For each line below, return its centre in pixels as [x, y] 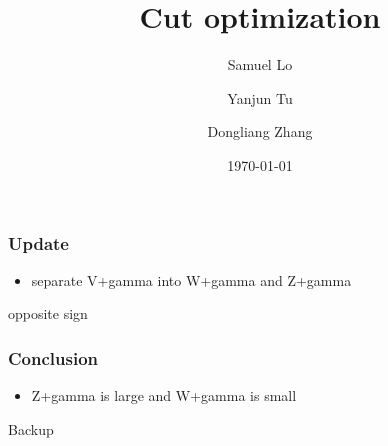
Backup [31, 428]
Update [38, 242]
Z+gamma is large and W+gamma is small [164, 395]
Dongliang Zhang [260, 131]
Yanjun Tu [260, 97]
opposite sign [48, 313]
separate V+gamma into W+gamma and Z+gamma [191, 279]
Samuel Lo [260, 64]
